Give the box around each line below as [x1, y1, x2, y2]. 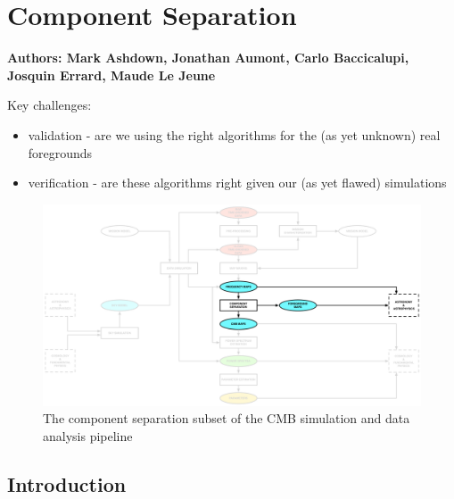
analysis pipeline [43, 426, 133, 445]
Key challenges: [7, 96, 92, 114]
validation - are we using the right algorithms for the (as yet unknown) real [28, 125, 441, 144]
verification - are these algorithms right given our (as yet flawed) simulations [28, 173, 447, 192]
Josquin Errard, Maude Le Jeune [7, 65, 216, 84]
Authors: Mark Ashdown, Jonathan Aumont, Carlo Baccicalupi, [7, 48, 409, 67]
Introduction [7, 470, 127, 497]
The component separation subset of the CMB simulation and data [43, 409, 410, 428]
